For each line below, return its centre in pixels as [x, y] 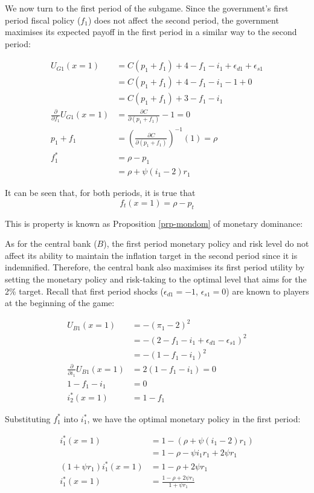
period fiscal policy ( [43, 20]
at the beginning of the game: [60, 303]
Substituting [28, 418]
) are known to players [268, 291]
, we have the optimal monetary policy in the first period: [194, 418]
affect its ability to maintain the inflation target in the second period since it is [151, 255]
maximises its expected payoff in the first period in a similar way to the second [151, 32]
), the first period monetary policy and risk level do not [206, 243]
